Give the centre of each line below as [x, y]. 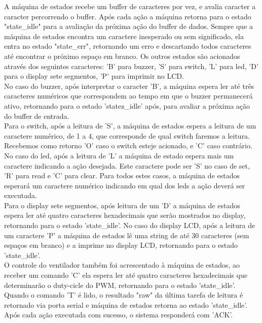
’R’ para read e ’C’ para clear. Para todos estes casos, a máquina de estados [122, 175]
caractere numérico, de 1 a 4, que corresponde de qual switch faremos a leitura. [127, 135]
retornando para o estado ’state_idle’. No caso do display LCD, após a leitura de [130, 225]
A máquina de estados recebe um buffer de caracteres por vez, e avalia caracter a [130, 6]
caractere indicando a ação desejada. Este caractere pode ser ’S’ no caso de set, [127, 165]
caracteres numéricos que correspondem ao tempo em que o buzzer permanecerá [128, 96]
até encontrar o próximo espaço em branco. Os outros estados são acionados [122, 56]
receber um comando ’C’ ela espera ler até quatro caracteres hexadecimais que [126, 275]
